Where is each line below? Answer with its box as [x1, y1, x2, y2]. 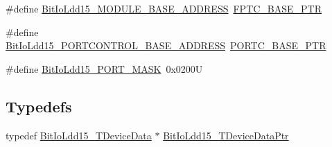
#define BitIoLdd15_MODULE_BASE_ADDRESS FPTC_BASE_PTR [6, 1, 322, 15]
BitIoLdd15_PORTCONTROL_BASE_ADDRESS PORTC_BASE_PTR [6, 38, 326, 53]
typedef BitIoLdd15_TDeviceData [6, 128, 152, 142]
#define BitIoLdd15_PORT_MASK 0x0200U [6, 61, 203, 76]
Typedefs [6, 95, 72, 116]
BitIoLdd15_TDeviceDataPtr [163, 128, 289, 142]
